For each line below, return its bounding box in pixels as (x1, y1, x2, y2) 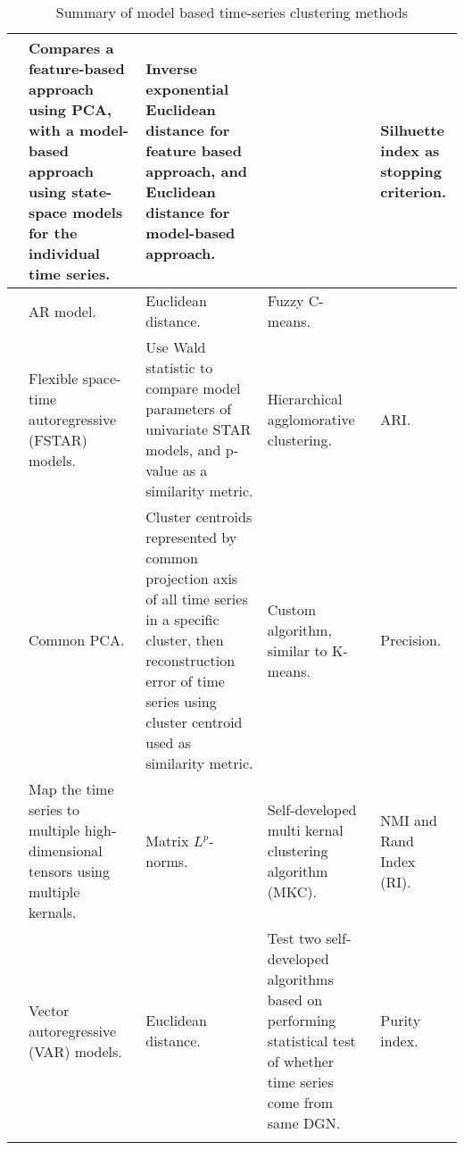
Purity (380, 1010, 421, 1030)
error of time (145, 671, 225, 691)
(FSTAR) (29, 429, 87, 450)
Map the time (29, 779, 114, 799)
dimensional (29, 840, 103, 861)
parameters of (145, 398, 232, 419)
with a (29, 120, 74, 140)
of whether (267, 1051, 335, 1071)
